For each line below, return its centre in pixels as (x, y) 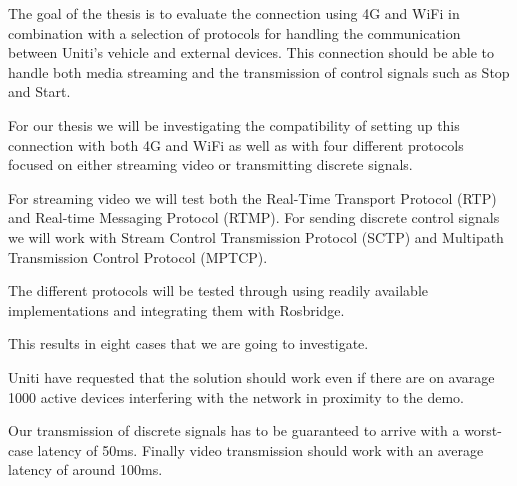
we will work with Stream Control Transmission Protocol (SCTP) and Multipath (256, 236)
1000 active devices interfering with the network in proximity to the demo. (236, 396)
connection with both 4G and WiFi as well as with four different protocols (236, 144)
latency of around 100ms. (85, 469)
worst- (483, 430)
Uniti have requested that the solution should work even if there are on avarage (251, 376)
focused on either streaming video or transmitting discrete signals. (210, 164)
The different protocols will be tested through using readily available (218, 290)
